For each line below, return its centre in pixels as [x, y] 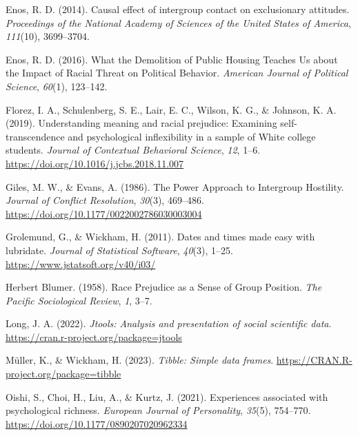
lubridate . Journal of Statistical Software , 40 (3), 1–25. [119, 250]
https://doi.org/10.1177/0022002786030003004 [104, 213]
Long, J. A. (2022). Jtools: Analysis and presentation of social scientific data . [169, 323]
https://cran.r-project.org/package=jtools [94, 336]
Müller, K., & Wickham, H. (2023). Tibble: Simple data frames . [140, 360]
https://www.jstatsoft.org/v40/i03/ [81, 263]
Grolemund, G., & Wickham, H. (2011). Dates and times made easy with [160, 237]
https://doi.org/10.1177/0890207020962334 [97, 423]
